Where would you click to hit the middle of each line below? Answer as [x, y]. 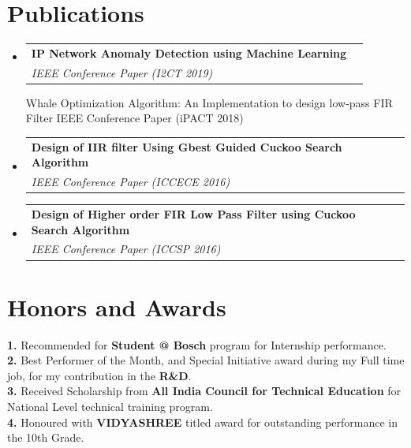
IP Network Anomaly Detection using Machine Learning [189, 52]
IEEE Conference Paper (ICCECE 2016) [131, 182]
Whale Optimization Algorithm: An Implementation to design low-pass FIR [209, 102]
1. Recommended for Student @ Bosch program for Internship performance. [197, 344]
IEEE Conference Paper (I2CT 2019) [122, 72]
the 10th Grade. [46, 437]
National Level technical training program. [110, 407]
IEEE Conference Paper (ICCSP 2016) [126, 249]
